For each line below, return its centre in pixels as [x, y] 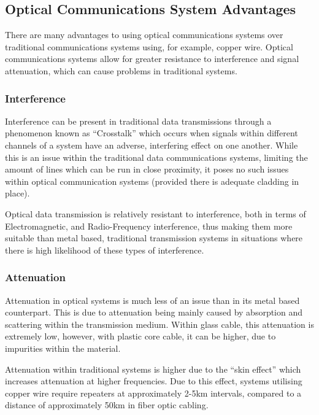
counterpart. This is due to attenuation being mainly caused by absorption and [154, 312]
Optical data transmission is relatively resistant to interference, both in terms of [156, 213]
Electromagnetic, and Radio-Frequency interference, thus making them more [149, 226]
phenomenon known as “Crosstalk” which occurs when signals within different [152, 133]
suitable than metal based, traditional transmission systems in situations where [154, 238]
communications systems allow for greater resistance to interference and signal [152, 59]
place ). [17, 193]
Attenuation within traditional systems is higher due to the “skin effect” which [153, 369]
